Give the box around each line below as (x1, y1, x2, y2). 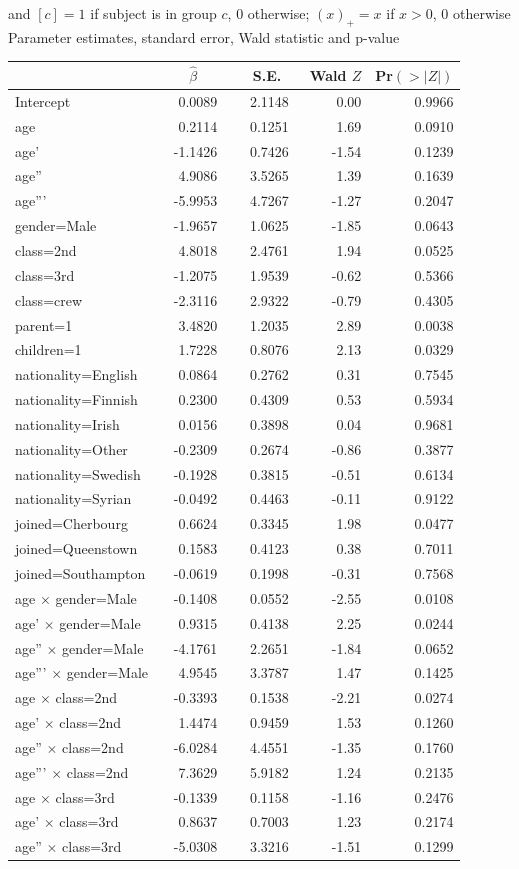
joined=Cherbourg (15, 513, 128, 534)
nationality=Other (15, 438, 128, 459)
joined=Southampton (15, 562, 146, 583)
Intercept (15, 90, 71, 111)
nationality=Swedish (15, 463, 141, 484)
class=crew (15, 289, 83, 310)
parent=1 (15, 314, 73, 335)
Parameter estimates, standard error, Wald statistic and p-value (8, 26, 400, 47)
